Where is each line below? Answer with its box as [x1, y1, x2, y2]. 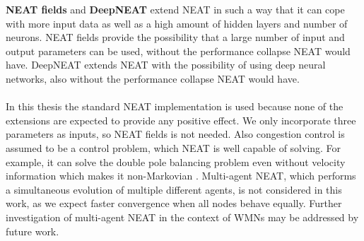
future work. [6, 223, 59, 238]
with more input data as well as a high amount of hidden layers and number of [6, 16, 348, 30]
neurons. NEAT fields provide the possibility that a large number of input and [6, 30, 345, 45]
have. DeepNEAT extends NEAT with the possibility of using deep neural [6, 57, 326, 72]
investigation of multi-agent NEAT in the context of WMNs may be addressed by [6, 209, 359, 224]
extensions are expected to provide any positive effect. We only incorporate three [6, 112, 356, 127]
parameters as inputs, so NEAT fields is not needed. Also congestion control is [6, 127, 345, 141]
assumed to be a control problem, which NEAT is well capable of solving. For [6, 140, 341, 155]
